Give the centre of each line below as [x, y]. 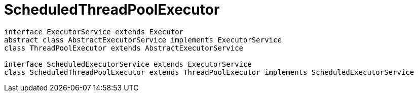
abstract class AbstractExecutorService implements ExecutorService [143, 40]
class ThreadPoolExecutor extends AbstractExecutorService [124, 48]
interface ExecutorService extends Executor [94, 32]
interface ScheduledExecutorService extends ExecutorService [128, 64]
